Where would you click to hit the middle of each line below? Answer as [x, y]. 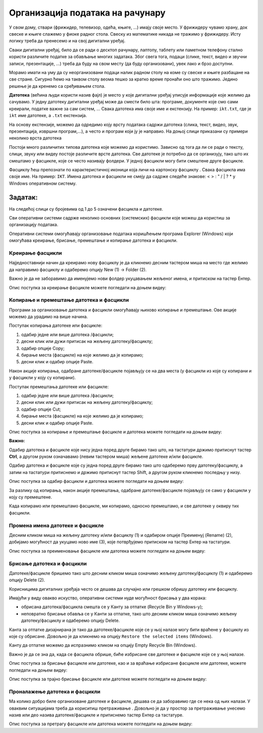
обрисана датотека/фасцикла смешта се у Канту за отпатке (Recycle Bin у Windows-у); [112, 607]
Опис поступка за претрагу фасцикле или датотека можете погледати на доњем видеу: [101, 724]
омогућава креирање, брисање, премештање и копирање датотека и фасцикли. [93, 240]
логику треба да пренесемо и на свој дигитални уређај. [67, 41]
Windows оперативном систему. [43, 183]
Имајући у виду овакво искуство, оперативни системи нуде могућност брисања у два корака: [108, 598]
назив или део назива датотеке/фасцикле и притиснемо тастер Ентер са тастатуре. [96, 715]
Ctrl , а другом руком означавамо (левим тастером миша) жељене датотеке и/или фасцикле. [106, 456]
